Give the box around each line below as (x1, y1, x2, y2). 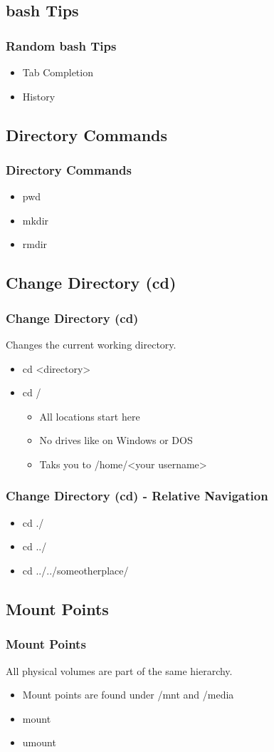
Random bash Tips (6, 36, 117, 54)
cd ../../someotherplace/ (22, 562, 129, 577)
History (22, 88, 56, 103)
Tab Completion (22, 65, 93, 79)
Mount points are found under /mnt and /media (22, 687, 234, 702)
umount (22, 735, 56, 750)
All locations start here (39, 408, 140, 423)
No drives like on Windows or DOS (39, 433, 193, 448)
